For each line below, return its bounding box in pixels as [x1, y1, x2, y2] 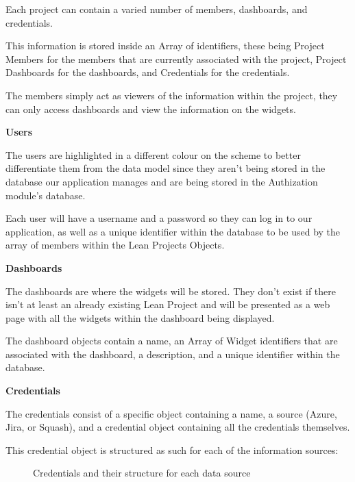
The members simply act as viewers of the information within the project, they [5, 88, 338, 102]
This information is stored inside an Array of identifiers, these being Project [5, 38, 325, 53]
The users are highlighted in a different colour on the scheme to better [5, 147, 301, 162]
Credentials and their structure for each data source [33, 466, 251, 480]
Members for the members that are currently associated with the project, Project [5, 51, 347, 66]
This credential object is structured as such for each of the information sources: [5, 442, 339, 457]
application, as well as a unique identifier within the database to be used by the [5, 224, 341, 238]
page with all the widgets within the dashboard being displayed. [5, 310, 275, 325]
